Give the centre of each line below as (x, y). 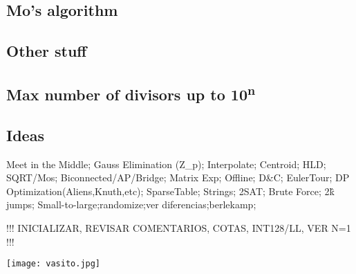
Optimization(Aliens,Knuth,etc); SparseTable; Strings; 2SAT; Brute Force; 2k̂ (170, 191)
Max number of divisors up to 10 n (131, 92)
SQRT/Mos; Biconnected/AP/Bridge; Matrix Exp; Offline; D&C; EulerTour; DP (178, 177)
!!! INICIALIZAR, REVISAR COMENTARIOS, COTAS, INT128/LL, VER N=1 (179, 227)
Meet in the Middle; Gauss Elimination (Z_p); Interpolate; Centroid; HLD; (166, 164)
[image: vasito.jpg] (54, 264)
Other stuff (47, 51)
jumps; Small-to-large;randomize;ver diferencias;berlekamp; (131, 204)
